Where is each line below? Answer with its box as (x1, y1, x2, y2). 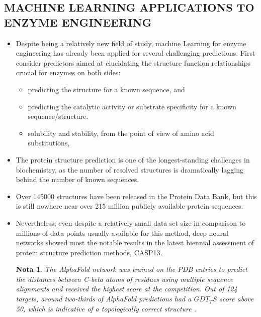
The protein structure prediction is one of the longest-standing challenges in (16, 154, 250, 165)
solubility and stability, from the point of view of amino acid (28, 127, 214, 138)
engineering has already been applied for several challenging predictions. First (16, 48, 255, 58)
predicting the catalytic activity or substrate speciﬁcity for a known (28, 101, 236, 111)
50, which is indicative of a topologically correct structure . (16, 303, 197, 313)
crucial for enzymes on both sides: (16, 67, 121, 78)
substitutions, (28, 137, 70, 148)
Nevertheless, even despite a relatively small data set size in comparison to (16, 217, 246, 228)
